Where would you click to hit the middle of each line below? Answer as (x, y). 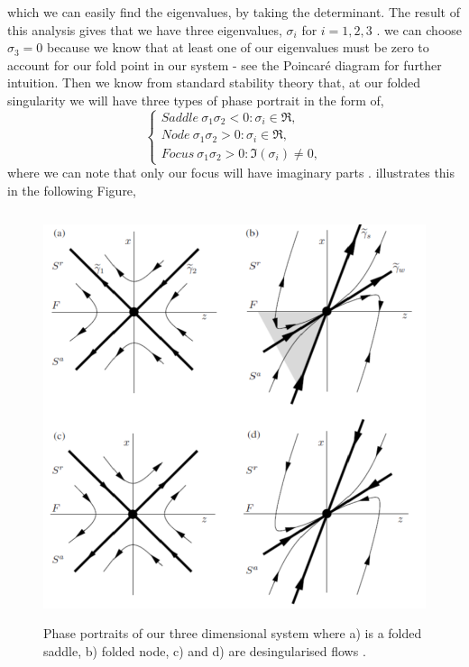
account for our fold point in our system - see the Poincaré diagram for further (225, 64)
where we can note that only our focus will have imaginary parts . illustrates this (231, 173)
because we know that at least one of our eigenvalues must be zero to (238, 47)
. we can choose (419, 29)
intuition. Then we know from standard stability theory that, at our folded (214, 82)
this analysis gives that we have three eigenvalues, (145, 29)
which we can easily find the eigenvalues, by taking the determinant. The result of (234, 12)
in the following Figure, (72, 190)
